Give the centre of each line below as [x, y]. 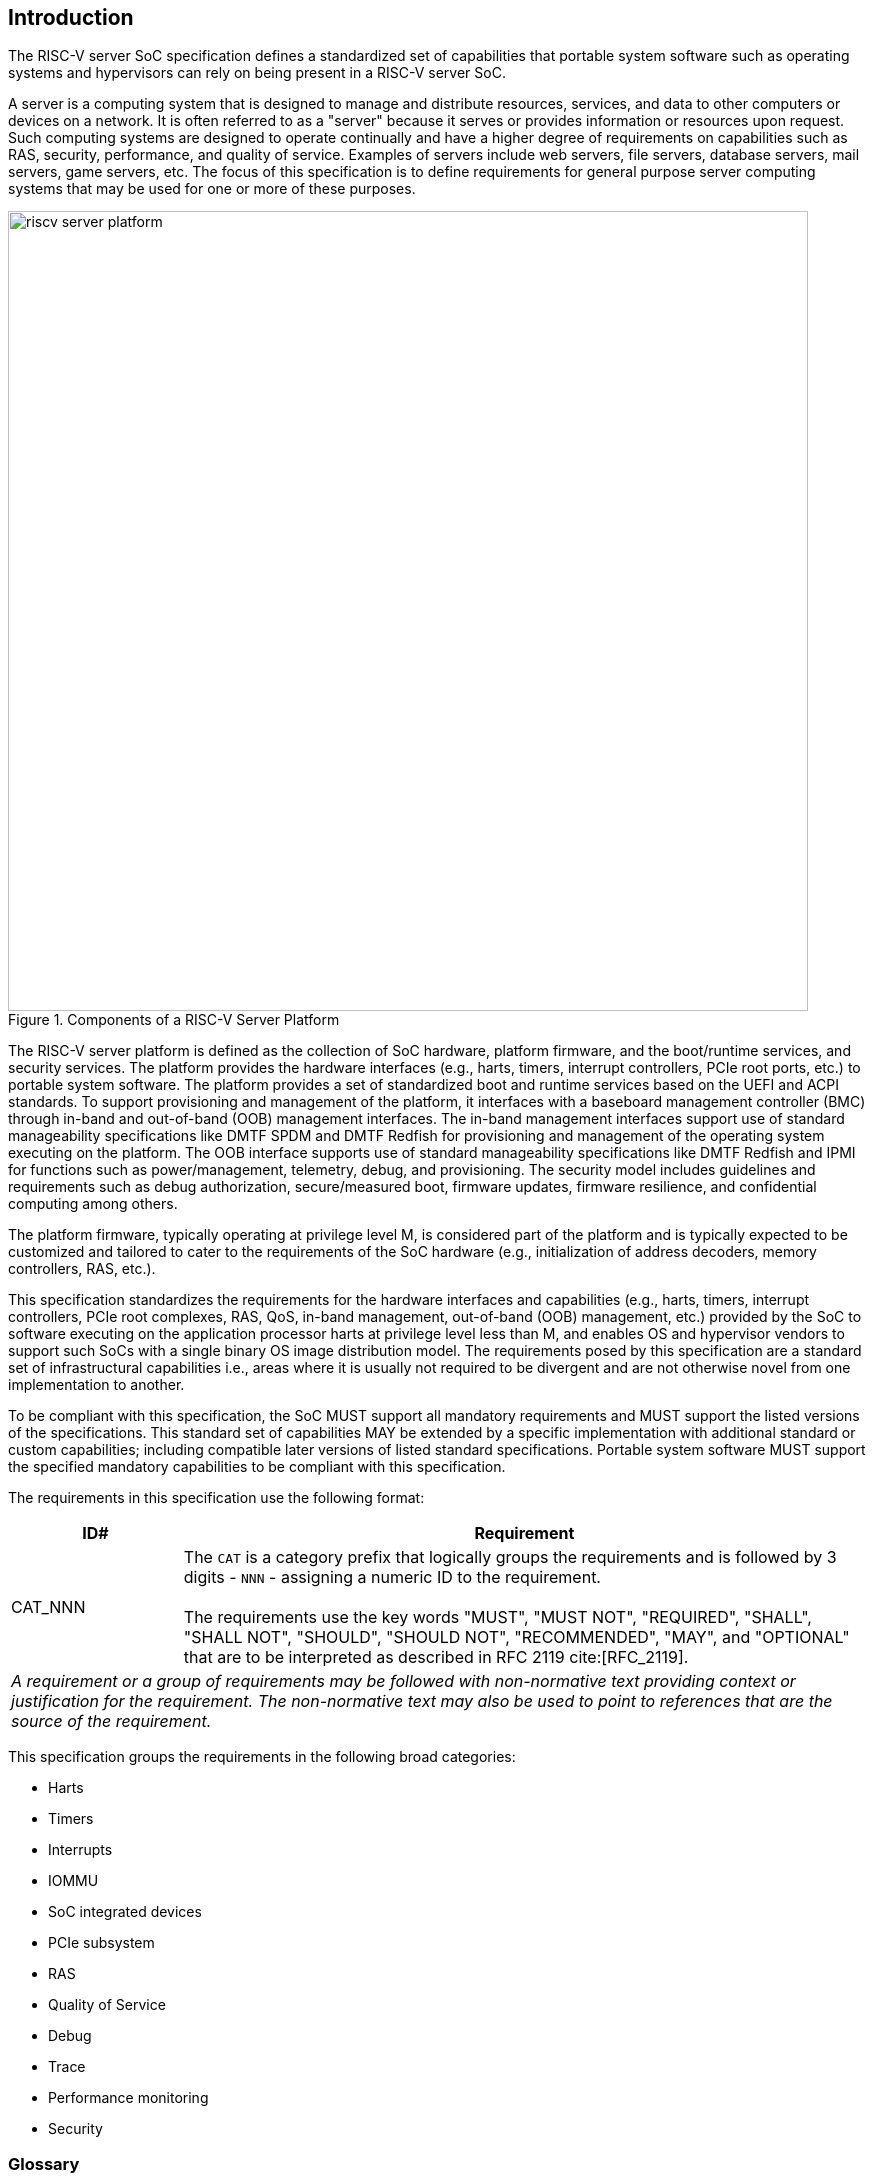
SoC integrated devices [125, 1912]
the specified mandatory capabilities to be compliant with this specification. [257, 1467]
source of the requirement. [111, 1721]
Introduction [71, 17]
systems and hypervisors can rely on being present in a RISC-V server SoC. [257, 73]
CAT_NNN [48, 1607]
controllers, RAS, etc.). [82, 1269]
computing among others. [93, 1204]
